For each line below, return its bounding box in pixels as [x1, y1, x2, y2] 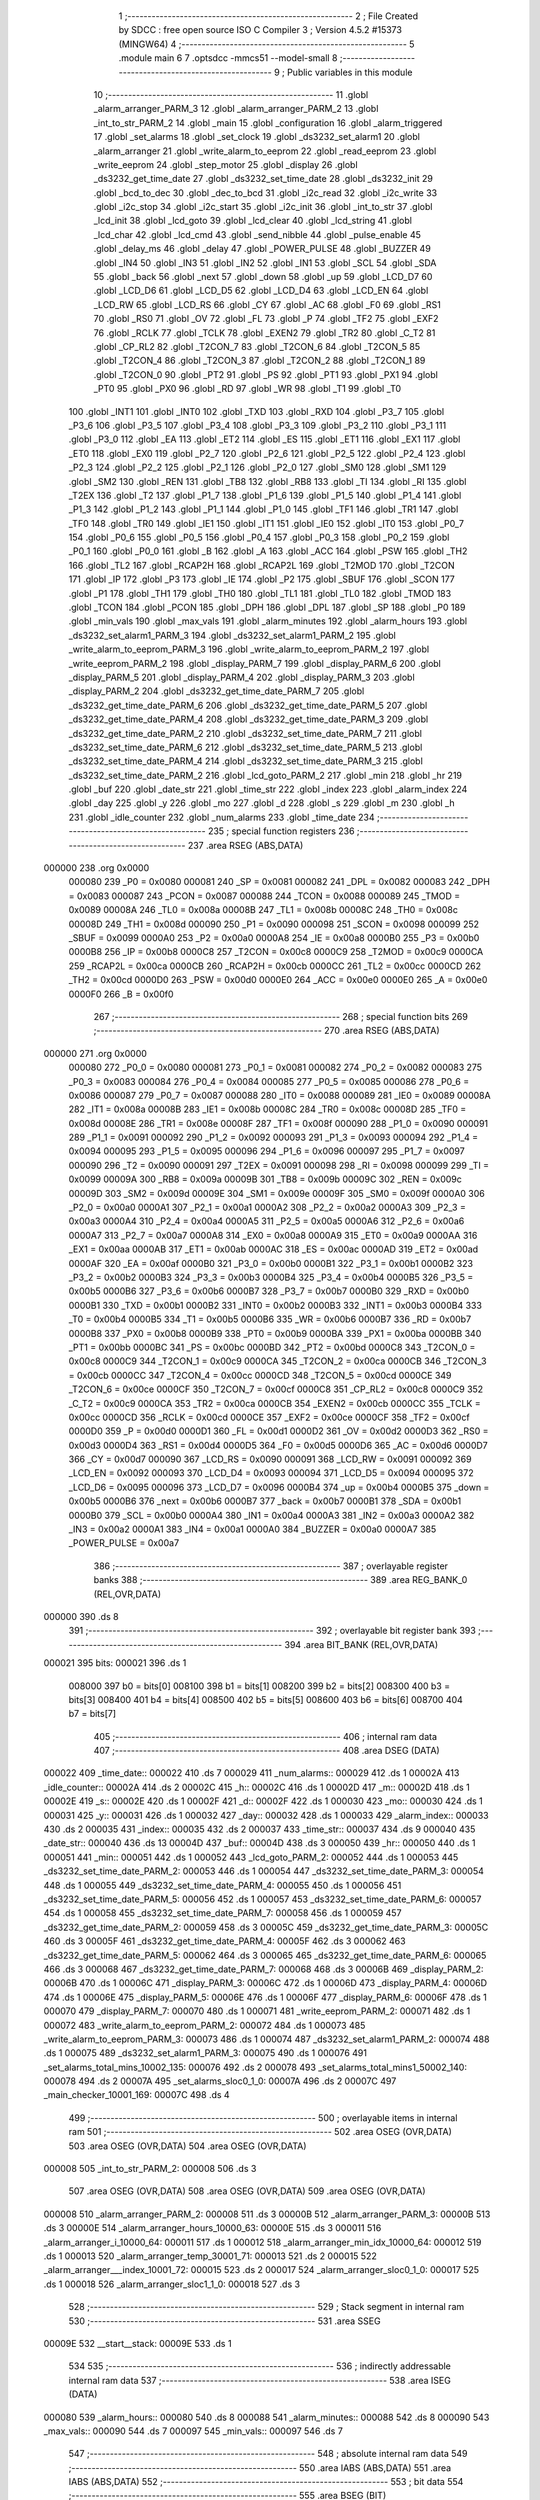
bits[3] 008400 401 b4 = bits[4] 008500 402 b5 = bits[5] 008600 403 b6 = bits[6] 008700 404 [68, 1693, 464, 1705]
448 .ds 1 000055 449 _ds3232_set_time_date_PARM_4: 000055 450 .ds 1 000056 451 [43, 1879, 402, 1891]
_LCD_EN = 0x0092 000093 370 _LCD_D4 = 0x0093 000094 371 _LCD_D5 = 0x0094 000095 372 [68, 1467, 474, 1479]
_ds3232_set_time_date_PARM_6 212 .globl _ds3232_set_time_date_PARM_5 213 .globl [68, 741, 423, 753]
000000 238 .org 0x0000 [43, 862, 150, 874]
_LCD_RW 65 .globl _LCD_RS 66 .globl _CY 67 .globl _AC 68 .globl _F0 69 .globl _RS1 [93, 298, 442, 310]
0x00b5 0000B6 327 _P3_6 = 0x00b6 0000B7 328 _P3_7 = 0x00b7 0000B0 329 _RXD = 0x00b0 [68, 1285, 470, 1297]
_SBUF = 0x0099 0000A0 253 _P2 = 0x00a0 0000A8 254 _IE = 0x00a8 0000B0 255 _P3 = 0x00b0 [68, 932, 480, 944]
